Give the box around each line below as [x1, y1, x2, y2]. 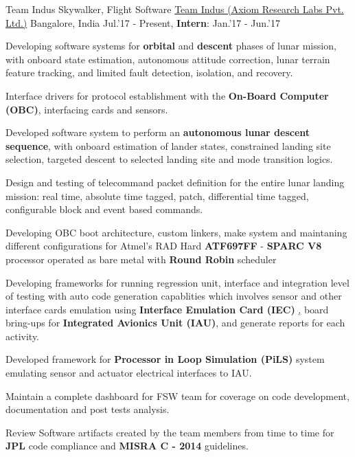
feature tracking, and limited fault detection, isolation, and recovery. [5, 65, 293, 80]
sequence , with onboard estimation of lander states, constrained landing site [5, 138, 331, 153]
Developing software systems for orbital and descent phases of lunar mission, [5, 38, 336, 53]
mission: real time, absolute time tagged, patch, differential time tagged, [5, 188, 309, 203]
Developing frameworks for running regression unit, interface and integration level [5, 275, 350, 289]
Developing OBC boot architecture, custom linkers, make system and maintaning [5, 225, 347, 239]
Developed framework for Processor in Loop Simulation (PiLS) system [5, 352, 325, 366]
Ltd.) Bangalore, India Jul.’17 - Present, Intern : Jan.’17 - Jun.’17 [5, 15, 280, 30]
